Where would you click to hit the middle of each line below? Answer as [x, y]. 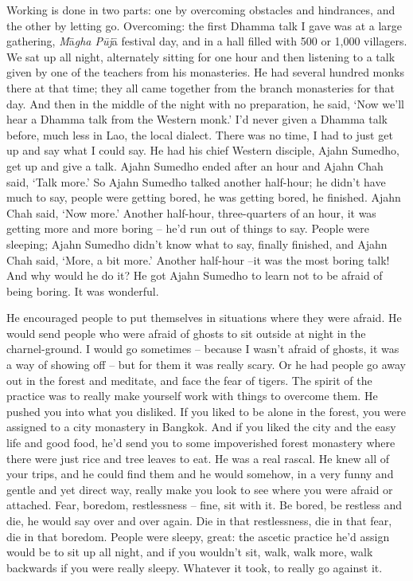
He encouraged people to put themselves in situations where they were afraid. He [204, 318]
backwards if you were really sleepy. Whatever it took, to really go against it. [195, 567]
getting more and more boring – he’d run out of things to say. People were [188, 228]
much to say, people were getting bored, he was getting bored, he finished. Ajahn [204, 197]
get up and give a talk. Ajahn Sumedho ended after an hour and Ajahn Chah [195, 165]
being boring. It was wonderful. [83, 290]
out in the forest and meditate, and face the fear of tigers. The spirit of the [189, 380]
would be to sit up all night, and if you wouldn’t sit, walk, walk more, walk [190, 552]
